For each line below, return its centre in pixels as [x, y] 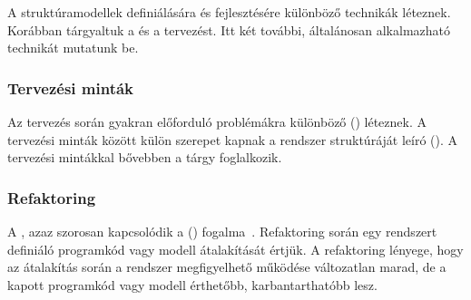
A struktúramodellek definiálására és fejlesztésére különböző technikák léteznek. [229, 12]
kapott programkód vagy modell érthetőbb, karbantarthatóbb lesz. [192, 284]
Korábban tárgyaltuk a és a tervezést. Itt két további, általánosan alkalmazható [229, 29]
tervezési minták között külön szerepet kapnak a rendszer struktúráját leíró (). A [233, 139]
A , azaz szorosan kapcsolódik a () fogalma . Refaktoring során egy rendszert [222, 231]
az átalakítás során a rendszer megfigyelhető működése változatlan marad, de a [227, 267]
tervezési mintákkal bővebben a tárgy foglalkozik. [145, 157]
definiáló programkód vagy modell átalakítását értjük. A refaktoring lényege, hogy [235, 249]
